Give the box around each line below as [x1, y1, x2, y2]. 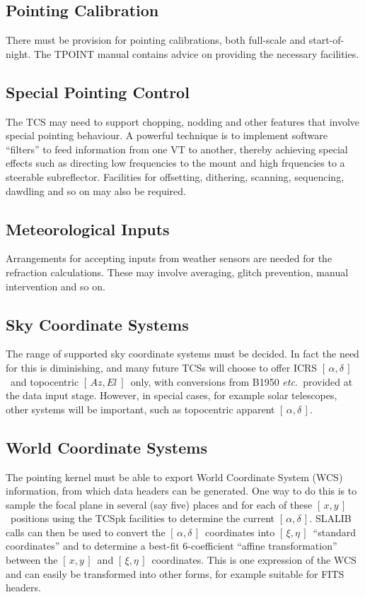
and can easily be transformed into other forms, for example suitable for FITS [6, 566, 344, 581]
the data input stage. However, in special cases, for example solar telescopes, [6, 388, 337, 403]
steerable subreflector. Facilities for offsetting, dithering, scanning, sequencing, [6, 169, 344, 184]
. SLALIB [309, 511, 352, 526]
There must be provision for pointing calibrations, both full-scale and [6, 32, 306, 47]
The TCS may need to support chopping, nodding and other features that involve [6, 114, 360, 129]
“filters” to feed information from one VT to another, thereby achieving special [6, 141, 348, 156]
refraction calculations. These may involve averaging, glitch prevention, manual [6, 264, 349, 279]
